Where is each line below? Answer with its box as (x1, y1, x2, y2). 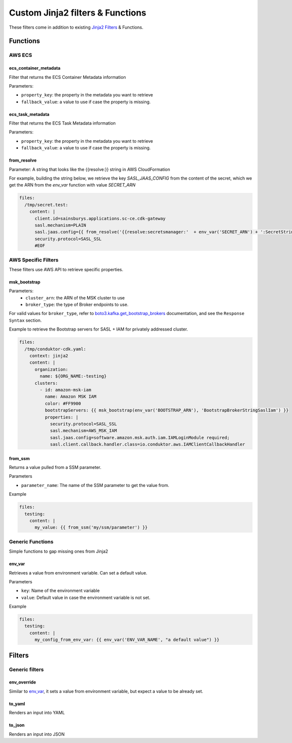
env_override (9, 679, 36, 685)
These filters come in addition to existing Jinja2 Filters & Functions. (9, 24, 144, 30)
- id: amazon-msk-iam (39, 387, 91, 392)
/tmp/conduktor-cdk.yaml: (24, 346, 86, 352)
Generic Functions (9, 538, 54, 545)
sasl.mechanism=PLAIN (35, 222, 86, 228)
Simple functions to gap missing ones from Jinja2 (9, 548, 109, 555)
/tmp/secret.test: (24, 202, 68, 207)
